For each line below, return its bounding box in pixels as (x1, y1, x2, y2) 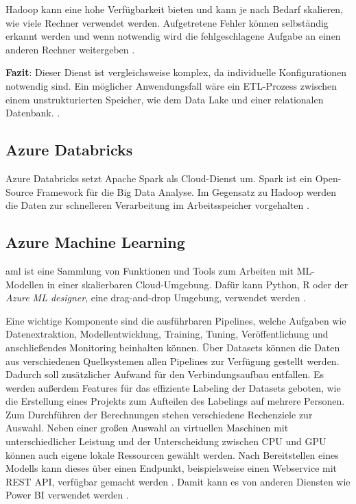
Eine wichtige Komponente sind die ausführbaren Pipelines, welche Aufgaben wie (5, 313, 346, 327)
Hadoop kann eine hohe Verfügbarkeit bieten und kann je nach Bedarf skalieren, (5, 2, 344, 16)
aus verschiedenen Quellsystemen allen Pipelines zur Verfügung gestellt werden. (5, 353, 340, 368)
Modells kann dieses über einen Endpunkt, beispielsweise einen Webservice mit (5, 461, 337, 475)
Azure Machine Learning (5, 231, 185, 253)
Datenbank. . (5, 105, 60, 120)
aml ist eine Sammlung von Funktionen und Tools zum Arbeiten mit (5, 263, 294, 277)
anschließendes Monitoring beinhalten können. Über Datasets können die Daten (5, 340, 340, 354)
